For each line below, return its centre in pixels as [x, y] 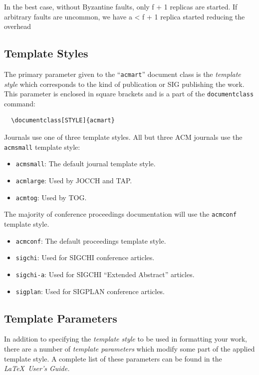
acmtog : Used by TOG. [51, 197]
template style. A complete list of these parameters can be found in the [113, 358]
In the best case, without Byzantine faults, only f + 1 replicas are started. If [121, 6]
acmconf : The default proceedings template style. [91, 240]
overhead [18, 26]
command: [20, 103]
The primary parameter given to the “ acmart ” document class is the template [123, 74]
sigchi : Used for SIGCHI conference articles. [85, 257]
